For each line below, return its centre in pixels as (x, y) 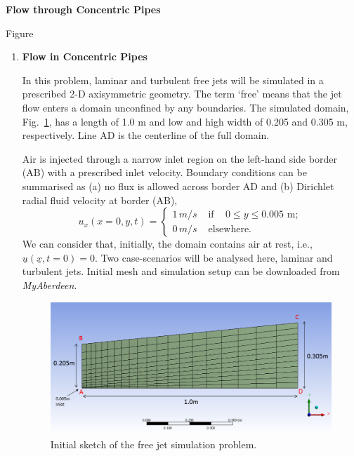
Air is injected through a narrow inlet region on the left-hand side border (179, 158)
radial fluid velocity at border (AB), (100, 200)
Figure (20, 33)
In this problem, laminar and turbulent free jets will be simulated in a (173, 80)
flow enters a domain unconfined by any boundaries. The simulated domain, (185, 107)
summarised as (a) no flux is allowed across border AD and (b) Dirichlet (178, 186)
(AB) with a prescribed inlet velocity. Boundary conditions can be (164, 172)
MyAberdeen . (50, 284)
